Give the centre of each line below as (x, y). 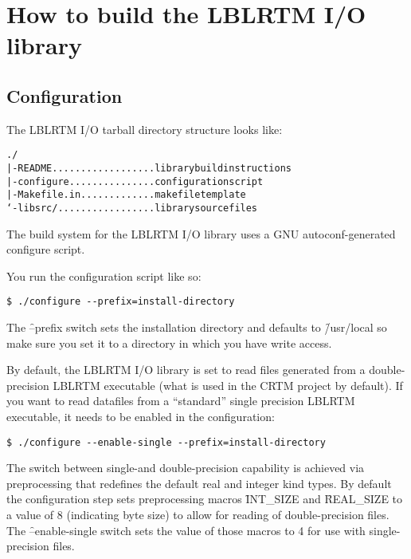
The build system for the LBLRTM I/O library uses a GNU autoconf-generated (201, 233)
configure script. (46, 249)
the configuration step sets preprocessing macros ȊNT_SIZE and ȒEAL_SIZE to (205, 499)
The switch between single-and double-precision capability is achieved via (186, 468)
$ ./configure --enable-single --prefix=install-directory (166, 442)
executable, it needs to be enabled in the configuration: (141, 417)
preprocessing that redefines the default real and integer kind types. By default (199, 483)
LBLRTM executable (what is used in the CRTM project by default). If (228, 385)
